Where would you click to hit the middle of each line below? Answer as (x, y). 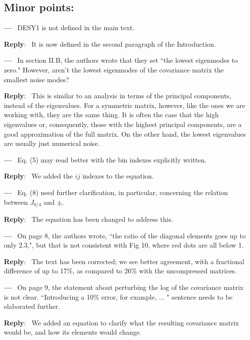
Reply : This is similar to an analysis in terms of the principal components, (118, 96)
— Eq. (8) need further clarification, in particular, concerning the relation (116, 192)
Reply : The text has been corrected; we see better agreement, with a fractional (124, 261)
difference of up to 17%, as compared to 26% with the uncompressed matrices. (120, 271)
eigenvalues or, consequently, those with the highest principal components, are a (123, 124)
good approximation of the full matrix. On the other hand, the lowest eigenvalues (125, 134)
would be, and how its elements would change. (73, 332)
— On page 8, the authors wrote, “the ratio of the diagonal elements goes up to (125, 235)
